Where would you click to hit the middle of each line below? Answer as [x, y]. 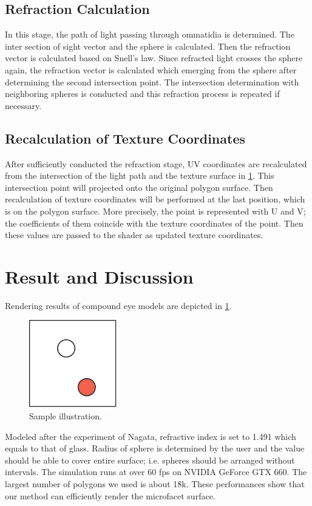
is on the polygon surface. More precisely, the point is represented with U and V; [155, 211]
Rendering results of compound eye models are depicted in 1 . [118, 305]
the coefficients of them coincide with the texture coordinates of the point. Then [154, 223]
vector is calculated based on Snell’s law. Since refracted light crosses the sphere [154, 58]
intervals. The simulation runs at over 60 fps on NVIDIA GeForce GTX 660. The [156, 472]
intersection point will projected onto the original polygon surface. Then [139, 187]
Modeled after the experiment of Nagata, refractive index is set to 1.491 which [151, 436]
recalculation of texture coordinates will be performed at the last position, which [155, 199]
